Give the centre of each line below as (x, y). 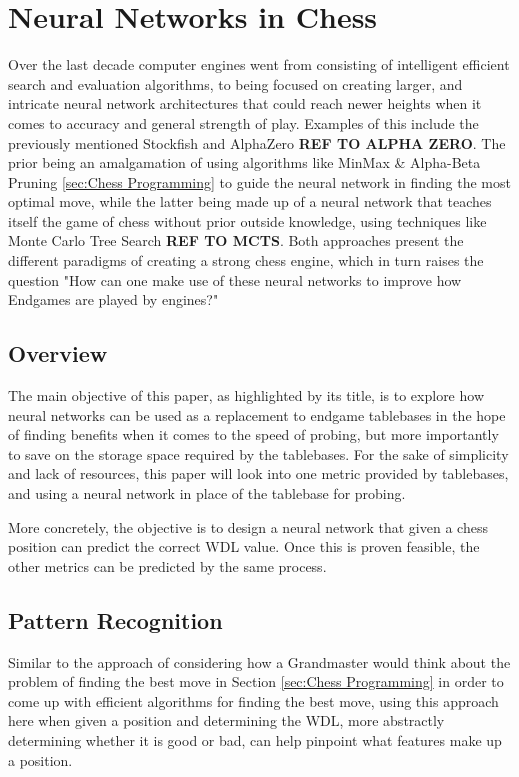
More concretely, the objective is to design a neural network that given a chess (248, 526)
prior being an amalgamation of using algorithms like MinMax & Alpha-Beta (244, 162)
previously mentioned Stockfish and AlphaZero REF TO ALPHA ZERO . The (257, 142)
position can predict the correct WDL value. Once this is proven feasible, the (244, 546)
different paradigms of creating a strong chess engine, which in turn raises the (246, 260)
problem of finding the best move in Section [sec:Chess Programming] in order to (256, 681)
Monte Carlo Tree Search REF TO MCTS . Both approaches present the (236, 240)
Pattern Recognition (115, 619)
